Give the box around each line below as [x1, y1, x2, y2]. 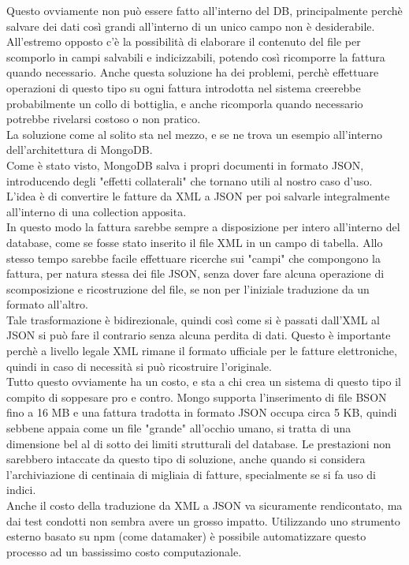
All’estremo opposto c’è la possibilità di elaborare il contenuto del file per [6, 33, 361, 50]
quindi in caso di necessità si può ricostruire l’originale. [6, 357, 272, 374]
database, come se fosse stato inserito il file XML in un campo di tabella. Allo [6, 234, 383, 250]
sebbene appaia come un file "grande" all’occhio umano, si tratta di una [6, 420, 351, 436]
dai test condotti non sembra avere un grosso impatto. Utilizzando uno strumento [6, 512, 400, 529]
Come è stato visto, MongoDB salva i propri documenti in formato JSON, [6, 156, 364, 173]
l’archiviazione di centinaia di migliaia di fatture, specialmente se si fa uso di [6, 466, 376, 482]
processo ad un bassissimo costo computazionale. [6, 543, 242, 559]
